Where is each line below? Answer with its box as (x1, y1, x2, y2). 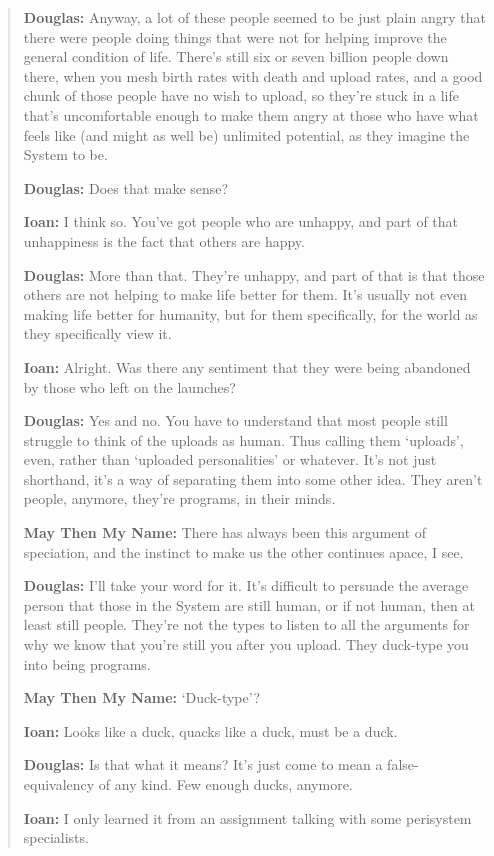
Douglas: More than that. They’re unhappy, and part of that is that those (23, 264, 485, 285)
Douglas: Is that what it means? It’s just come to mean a (23, 754, 383, 775)
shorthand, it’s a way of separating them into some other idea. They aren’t (23, 468, 483, 489)
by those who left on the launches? (23, 376, 236, 397)
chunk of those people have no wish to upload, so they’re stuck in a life (23, 85, 459, 106)
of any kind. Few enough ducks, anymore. (98, 774, 353, 794)
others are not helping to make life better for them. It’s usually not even (23, 284, 468, 305)
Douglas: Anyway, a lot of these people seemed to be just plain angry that (23, 7, 486, 27)
